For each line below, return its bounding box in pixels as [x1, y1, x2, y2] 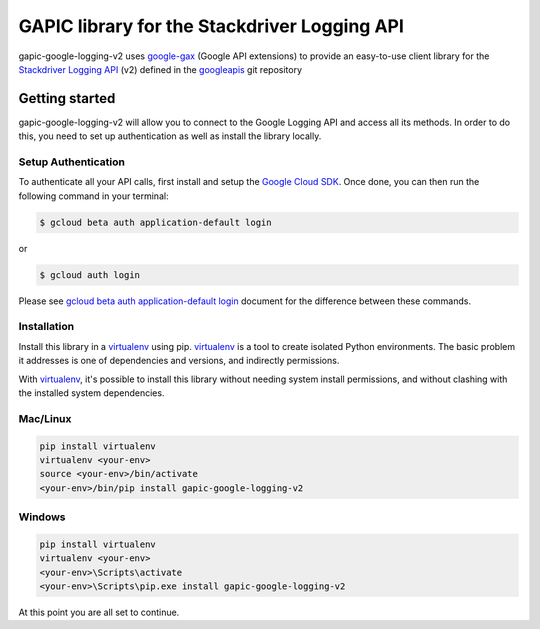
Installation [18, 320, 75, 334]
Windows [18, 510, 66, 524]
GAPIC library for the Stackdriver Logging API [18, 15, 405, 37]
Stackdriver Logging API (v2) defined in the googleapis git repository [18, 63, 302, 75]
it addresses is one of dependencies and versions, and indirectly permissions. [18, 355, 340, 367]
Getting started [18, 90, 116, 107]
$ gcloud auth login [39, 269, 140, 280]
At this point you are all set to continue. [18, 606, 180, 619]
